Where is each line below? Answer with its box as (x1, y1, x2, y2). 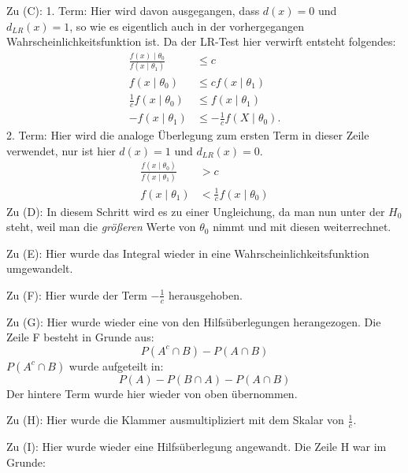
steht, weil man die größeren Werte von (6, 218, 196, 235)
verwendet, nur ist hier (6, 142, 116, 158)
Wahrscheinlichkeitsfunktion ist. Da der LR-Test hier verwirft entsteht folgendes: (6, 33, 396, 50)
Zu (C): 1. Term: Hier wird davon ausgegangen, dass (6, 2, 260, 18)
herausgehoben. (168, 286, 243, 303)
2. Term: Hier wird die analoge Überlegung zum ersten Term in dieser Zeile (6, 127, 369, 143)
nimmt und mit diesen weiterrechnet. (213, 218, 391, 235)
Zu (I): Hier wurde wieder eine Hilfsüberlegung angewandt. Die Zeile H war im (6, 438, 387, 455)
